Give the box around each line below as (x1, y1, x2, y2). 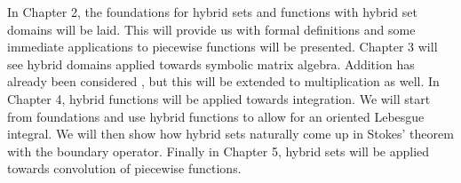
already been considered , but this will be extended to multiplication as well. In (7, 72, 440, 91)
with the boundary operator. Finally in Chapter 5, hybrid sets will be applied (7, 141, 430, 160)
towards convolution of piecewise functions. (7, 159, 242, 178)
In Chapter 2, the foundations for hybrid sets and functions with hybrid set (7, 3, 417, 20)
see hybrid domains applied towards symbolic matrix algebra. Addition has (7, 54, 415, 73)
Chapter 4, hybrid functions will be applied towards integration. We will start (7, 89, 431, 107)
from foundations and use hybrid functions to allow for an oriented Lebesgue (7, 107, 425, 125)
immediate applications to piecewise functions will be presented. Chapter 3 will (7, 37, 438, 56)
